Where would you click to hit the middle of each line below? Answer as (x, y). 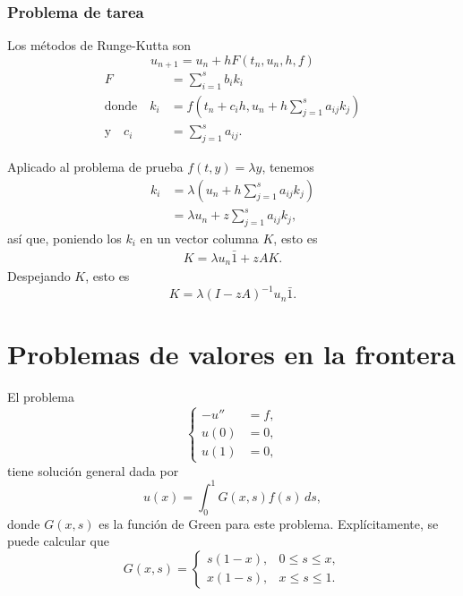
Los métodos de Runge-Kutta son (99, 45)
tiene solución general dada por (93, 470)
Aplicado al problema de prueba (95, 166)
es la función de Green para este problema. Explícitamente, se (269, 523)
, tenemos (288, 166)
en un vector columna (199, 238)
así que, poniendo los (64, 238)
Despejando (39, 276)
